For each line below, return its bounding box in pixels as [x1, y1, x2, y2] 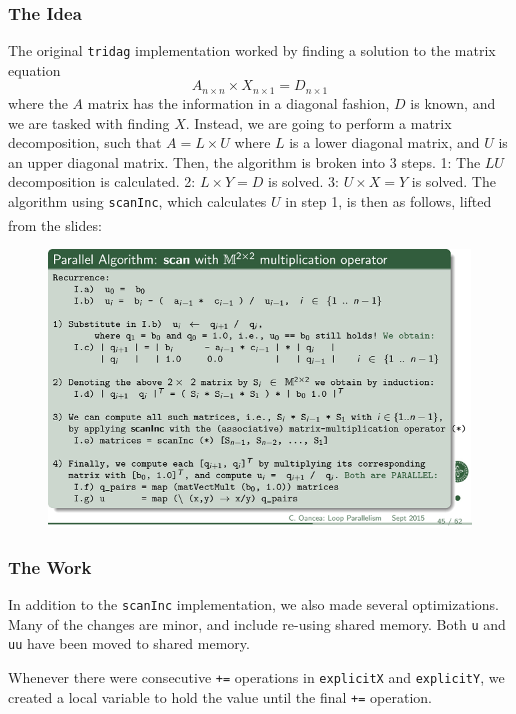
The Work [8, 554, 92, 579]
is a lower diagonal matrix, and [289, 132, 480, 153]
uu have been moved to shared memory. [8, 633, 250, 654]
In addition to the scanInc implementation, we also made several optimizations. [8, 593, 499, 614]
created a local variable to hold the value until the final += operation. [8, 686, 432, 707]
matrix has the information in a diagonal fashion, [87, 92, 390, 113]
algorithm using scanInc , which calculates [8, 190, 267, 211]
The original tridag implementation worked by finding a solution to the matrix [8, 40, 496, 61]
